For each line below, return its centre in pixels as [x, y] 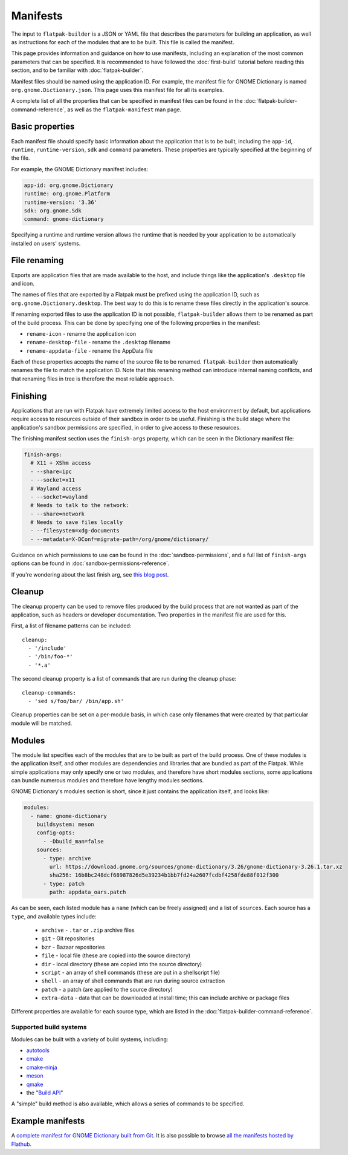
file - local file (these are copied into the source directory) [116, 955]
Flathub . [21, 1144]
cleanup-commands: [49, 692]
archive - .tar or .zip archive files [88, 930]
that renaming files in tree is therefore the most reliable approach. [93, 379]
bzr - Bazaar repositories [73, 947]
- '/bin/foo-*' [50, 657]
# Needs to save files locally [77, 522]
